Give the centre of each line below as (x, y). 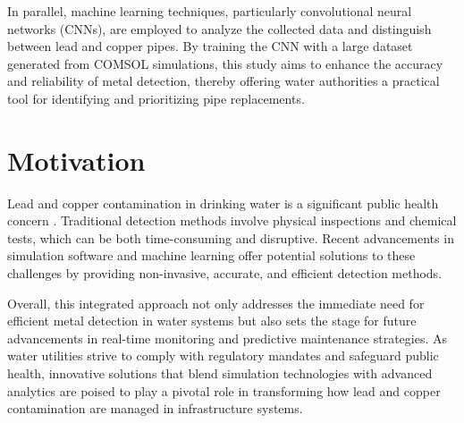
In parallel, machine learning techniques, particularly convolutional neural (210, 11)
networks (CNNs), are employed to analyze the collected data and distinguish (219, 28)
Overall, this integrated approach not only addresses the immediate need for (216, 303)
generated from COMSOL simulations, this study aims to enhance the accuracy (225, 63)
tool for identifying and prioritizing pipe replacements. (156, 98)
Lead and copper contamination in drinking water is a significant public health (223, 203)
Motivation (76, 160)
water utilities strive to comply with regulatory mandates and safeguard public (223, 355)
